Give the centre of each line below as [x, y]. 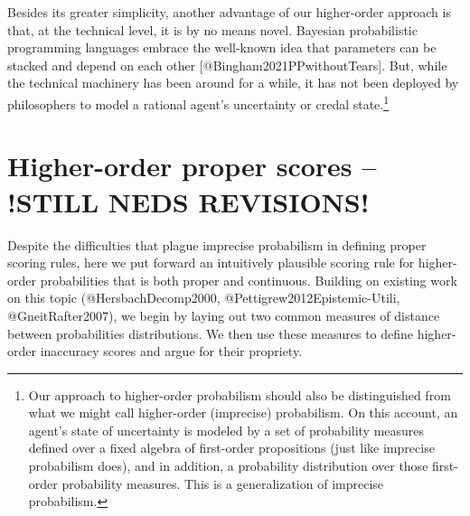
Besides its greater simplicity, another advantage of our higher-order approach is [229, 12]
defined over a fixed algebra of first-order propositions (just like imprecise [231, 448]
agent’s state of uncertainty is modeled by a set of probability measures [226, 430]
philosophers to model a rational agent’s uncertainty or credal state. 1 [198, 102]
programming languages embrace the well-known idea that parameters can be [222, 47]
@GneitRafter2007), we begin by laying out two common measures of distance [224, 315]
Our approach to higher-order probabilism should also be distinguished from [240, 394]
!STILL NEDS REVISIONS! [188, 201]
